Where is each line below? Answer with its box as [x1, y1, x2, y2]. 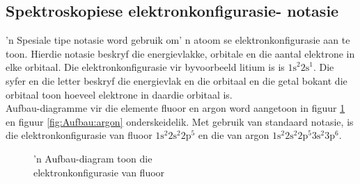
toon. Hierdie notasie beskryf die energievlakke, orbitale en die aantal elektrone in [6, 46, 355, 60]
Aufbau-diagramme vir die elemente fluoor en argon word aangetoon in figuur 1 [6, 101, 345, 115]
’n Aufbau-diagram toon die [33, 151, 152, 165]
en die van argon [198, 128, 269, 142]
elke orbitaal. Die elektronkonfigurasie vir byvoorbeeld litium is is [6, 60, 285, 74]
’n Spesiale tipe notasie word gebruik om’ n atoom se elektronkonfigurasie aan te [6, 33, 350, 47]
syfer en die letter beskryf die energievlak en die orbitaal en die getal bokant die [6, 73, 347, 87]
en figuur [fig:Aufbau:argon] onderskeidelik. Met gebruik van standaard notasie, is [6, 114, 354, 128]
